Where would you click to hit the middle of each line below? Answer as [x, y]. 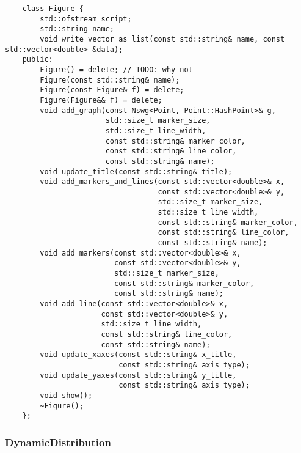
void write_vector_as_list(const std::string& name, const [162, 39]
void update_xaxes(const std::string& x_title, [138, 355]
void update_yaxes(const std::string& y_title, [138, 375]
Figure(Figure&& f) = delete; [101, 100]
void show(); [66, 395]
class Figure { [53, 9]
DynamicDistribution [58, 442]
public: [38, 60]
